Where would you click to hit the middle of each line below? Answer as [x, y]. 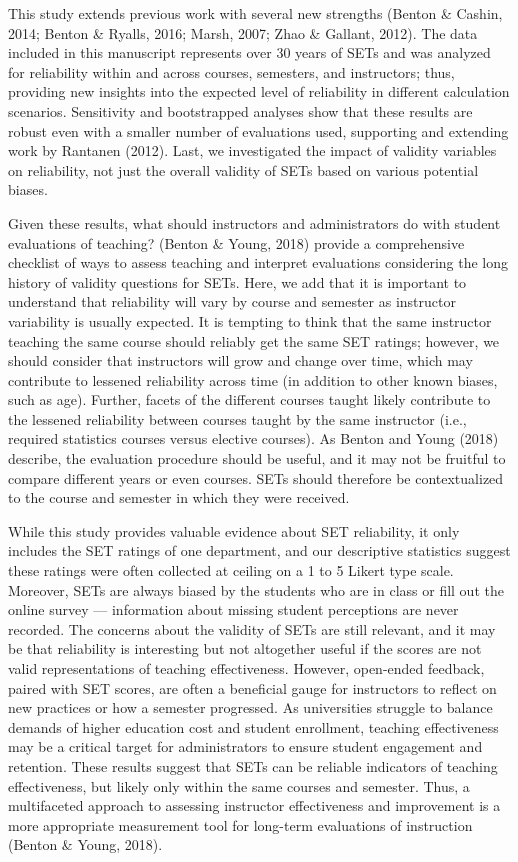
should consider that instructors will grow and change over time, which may [240, 360]
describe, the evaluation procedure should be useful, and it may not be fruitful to [257, 458]
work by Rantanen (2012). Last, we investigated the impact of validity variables [252, 150]
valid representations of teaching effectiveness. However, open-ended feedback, [246, 668]
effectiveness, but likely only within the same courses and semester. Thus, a [239, 785]
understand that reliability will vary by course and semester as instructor [232, 301]
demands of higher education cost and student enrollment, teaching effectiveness [253, 726]
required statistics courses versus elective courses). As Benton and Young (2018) [253, 438]
